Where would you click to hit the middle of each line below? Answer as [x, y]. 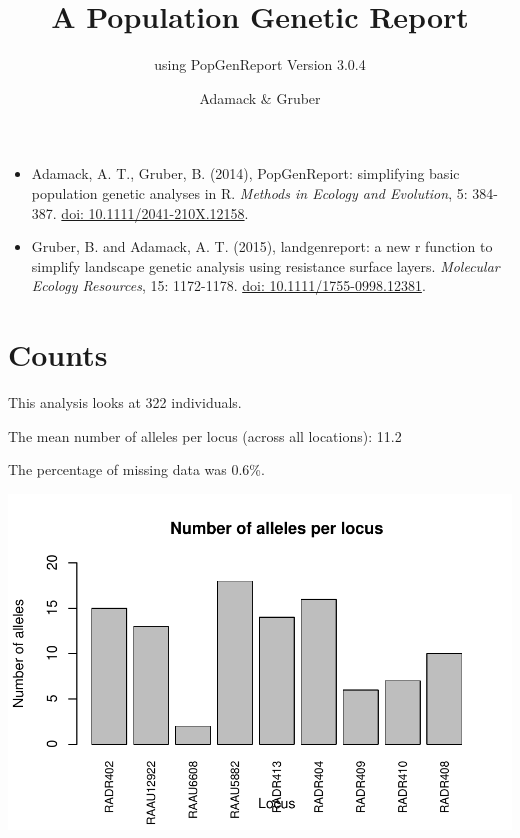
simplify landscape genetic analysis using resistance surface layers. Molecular [265, 265]
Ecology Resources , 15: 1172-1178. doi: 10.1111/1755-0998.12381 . [228, 285]
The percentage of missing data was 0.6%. [136, 469]
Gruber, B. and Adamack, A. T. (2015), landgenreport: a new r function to [262, 246]
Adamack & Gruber [260, 97]
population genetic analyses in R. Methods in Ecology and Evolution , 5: [249, 192]
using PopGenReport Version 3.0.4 [260, 64]
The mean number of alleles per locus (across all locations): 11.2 [205, 435]
